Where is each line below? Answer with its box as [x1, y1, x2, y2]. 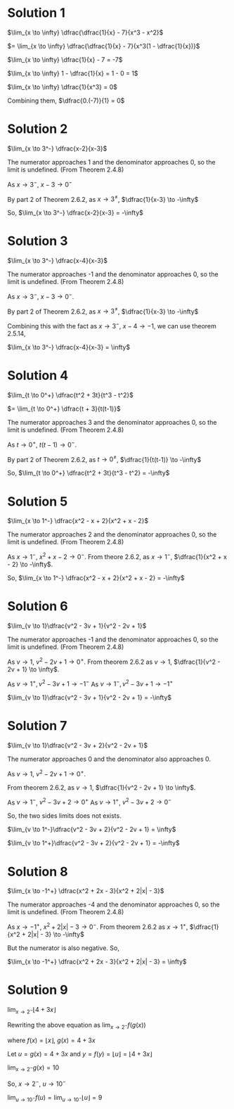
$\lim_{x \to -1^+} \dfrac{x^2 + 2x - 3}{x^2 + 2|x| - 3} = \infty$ [7, 958, 188, 966]
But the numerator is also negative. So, [7, 944, 119, 952]
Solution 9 [7, 982, 68, 998]
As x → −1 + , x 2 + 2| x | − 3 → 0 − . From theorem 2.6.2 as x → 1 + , [7, 921, 188, 931]
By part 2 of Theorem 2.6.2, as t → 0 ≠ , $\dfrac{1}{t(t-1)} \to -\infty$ [7, 454, 202, 463]
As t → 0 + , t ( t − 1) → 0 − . [7, 440, 77, 449]
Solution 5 [7, 494, 68, 509]
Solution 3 [7, 233, 68, 249]
